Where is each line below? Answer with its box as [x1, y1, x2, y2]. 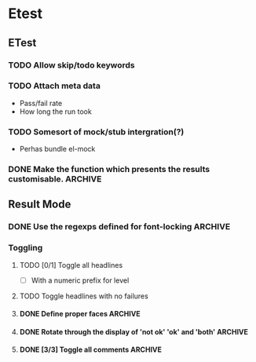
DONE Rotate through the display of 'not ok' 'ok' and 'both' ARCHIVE [19, 327, 249, 336]
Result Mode [8, 198, 71, 211]
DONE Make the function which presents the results [8, 164, 210, 175]
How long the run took [19, 107, 92, 116]
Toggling [8, 243, 43, 254]
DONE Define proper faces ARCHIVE [19, 309, 141, 319]
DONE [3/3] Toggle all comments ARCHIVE [19, 345, 163, 354]
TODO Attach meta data [8, 80, 101, 91]
